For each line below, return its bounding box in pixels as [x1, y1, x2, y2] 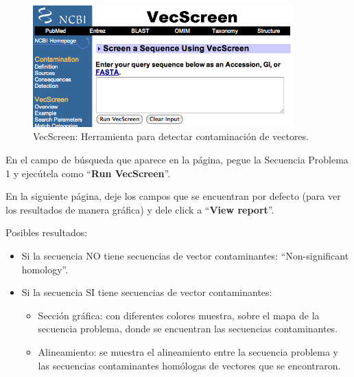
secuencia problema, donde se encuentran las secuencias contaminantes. [38, 321, 338, 336]
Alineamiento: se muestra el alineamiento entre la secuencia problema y [38, 344, 338, 358]
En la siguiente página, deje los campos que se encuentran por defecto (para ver [5, 189, 341, 203]
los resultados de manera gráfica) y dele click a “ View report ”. [5, 202, 274, 216]
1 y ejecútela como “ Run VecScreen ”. [5, 165, 171, 180]
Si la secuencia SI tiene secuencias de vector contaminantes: [21, 285, 272, 299]
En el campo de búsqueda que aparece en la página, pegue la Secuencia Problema [5, 152, 349, 167]
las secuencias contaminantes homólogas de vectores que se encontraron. [38, 358, 341, 372]
